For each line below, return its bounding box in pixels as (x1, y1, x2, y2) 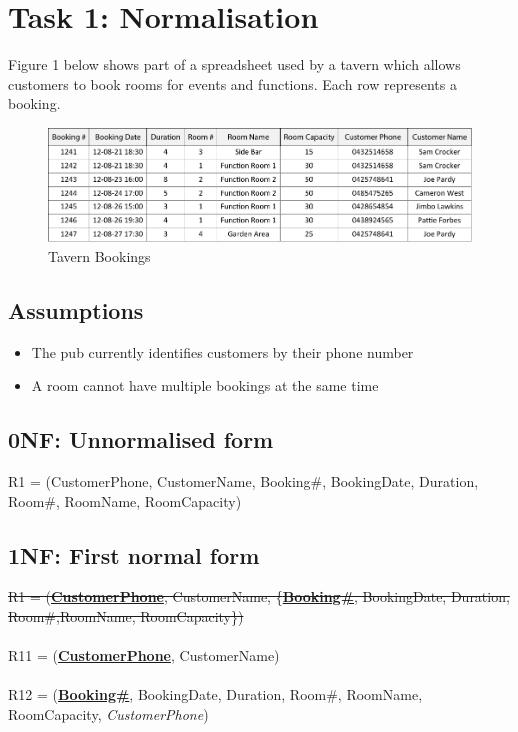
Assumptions (8, 294, 144, 325)
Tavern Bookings (48, 245, 151, 266)
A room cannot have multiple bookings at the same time (31, 375, 379, 396)
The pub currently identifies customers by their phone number (31, 341, 414, 362)
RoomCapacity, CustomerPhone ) (8, 703, 209, 724)
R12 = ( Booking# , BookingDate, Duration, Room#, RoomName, (8, 684, 423, 705)
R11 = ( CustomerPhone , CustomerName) (8, 645, 280, 666)
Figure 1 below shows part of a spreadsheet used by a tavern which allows (8, 54, 461, 75)
